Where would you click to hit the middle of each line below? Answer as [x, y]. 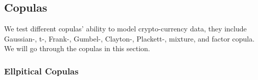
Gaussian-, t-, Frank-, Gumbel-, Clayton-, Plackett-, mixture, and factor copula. [130, 38]
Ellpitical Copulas [41, 71]
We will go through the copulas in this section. [77, 48]
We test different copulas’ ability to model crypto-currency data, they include [125, 29]
